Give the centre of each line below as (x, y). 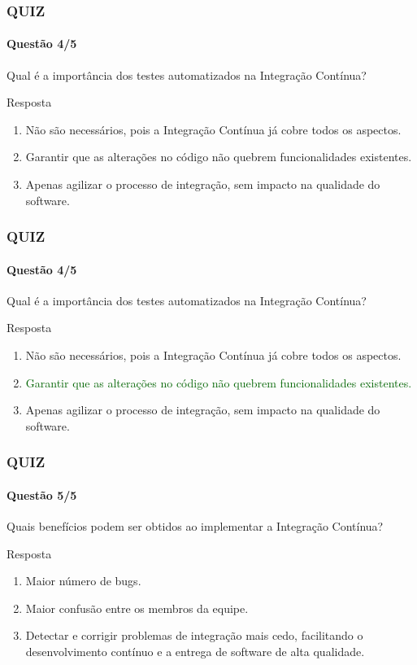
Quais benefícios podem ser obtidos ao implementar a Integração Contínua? (195, 526)
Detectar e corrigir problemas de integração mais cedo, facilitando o (194, 635)
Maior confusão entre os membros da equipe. (137, 608)
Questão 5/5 (42, 494)
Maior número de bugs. (83, 581)
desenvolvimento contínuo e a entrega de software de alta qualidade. (195, 652)
